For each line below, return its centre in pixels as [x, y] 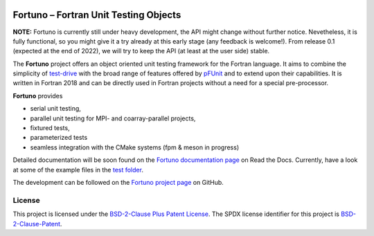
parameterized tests [59, 138]
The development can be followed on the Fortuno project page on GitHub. [118, 182]
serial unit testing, [55, 109]
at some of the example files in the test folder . [78, 170]
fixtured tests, [50, 128]
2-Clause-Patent [36, 224]
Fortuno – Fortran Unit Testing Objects [97, 15]
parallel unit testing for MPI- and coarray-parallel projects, [113, 118]
